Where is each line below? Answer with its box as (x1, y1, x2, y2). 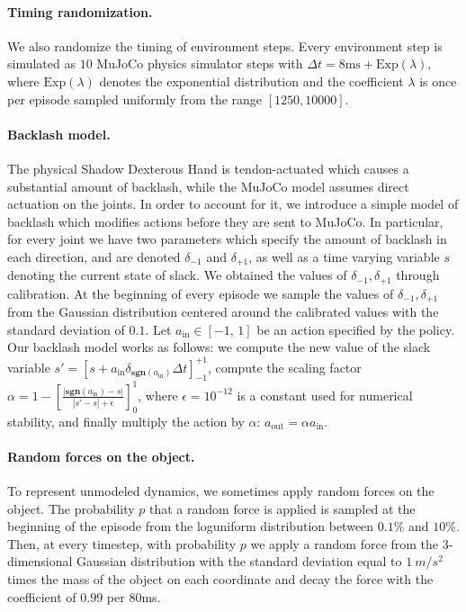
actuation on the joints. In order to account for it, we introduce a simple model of (7, 194, 459, 213)
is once (419, 71, 457, 90)
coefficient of (7, 587, 76, 606)
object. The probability (7, 499, 135, 517)
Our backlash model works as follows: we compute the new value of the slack (7, 337, 431, 356)
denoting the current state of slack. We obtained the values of (7, 265, 347, 284)
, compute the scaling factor (207, 357, 362, 376)
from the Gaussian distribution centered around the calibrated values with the (7, 302, 439, 321)
